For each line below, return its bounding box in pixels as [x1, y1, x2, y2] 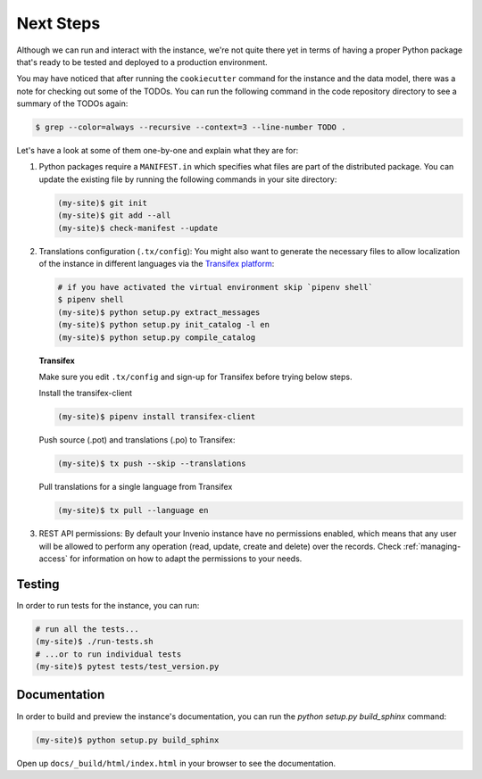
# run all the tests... [35, 624, 140, 634]
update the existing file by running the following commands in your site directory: [38, 174, 337, 185]
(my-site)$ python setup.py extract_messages [57, 307, 261, 317]
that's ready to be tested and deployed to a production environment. [16, 56, 268, 67]
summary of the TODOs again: [16, 98, 129, 109]
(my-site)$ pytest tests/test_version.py [35, 661, 220, 672]
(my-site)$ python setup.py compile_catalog [57, 332, 256, 343]
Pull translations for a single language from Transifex [38, 482, 233, 493]
